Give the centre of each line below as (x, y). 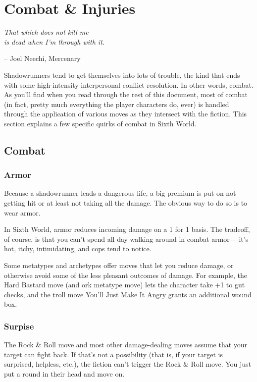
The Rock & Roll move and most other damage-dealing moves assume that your (126, 345)
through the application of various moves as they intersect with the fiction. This (126, 114)
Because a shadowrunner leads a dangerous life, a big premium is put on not (120, 193)
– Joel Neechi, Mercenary (42, 58)
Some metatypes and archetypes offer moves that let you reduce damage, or (119, 265)
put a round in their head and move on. (64, 374)
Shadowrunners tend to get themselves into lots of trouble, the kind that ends (122, 75)
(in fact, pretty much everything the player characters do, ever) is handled (117, 104)
